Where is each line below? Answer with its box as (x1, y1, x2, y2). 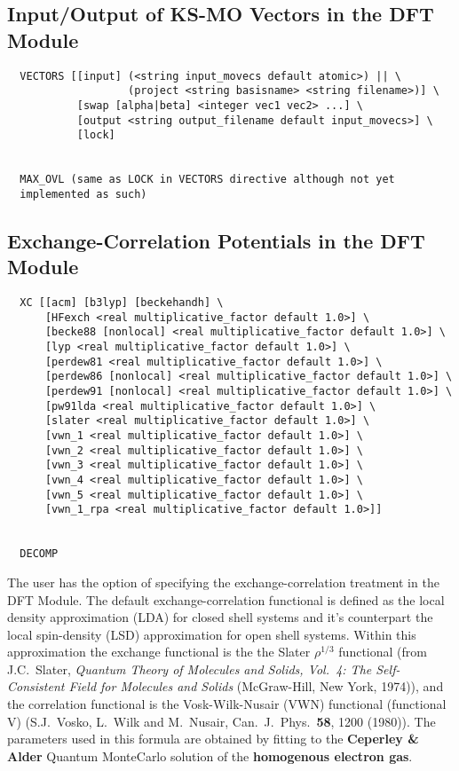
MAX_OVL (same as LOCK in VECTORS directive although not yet (20, 173, 395, 186)
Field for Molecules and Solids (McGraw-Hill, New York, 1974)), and (68, 677, 444, 696)
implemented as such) (20, 187, 147, 201)
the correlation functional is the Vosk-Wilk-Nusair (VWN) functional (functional (7, 695, 447, 713)
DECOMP (20, 547, 59, 561)
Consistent (7, 677, 65, 696)
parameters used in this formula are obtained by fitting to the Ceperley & (7, 729, 419, 748)
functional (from (338, 642, 427, 661)
